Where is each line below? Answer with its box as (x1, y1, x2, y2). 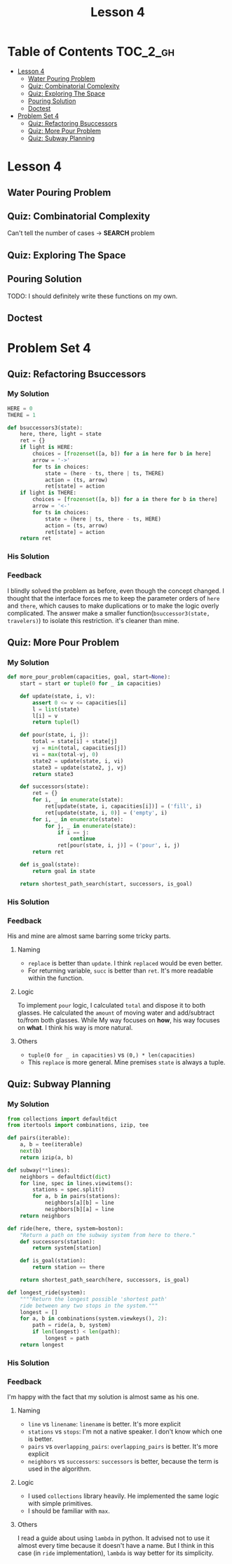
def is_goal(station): (20, 1257, 86, 1264)
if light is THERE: (20, 489, 77, 497)
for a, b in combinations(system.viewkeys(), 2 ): (20, 1315, 168, 1323)
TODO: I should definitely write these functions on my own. (7, 292, 178, 300)
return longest (20, 1341, 64, 1348)
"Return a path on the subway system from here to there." (20, 1231, 196, 1238)
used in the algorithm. (27, 1464, 91, 1473)
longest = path (44, 1335, 90, 1342)
